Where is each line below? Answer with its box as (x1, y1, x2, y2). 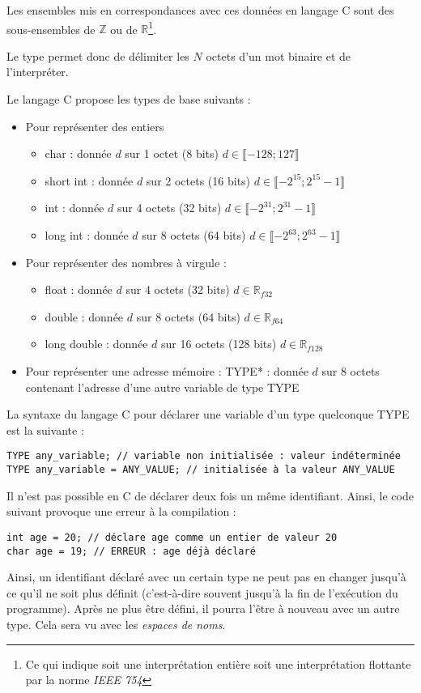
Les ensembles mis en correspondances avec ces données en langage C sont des (6, 2, 394, 18)
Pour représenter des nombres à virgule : (25, 253, 227, 270)
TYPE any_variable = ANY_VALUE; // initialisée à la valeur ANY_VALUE (6, 464, 395, 475)
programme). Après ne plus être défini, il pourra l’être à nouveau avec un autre (6, 600, 400, 617)
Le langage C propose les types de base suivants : (6, 91, 251, 108)
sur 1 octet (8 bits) (125, 145, 219, 162)
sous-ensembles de (6, 20, 96, 37)
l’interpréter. (6, 63, 69, 80)
